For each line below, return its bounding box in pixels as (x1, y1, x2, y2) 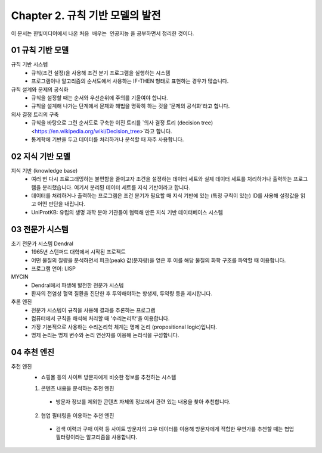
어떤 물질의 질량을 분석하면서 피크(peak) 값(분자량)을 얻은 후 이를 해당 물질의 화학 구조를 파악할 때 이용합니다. (31, 257, 286, 264)
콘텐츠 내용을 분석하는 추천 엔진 (41, 385, 114, 392)
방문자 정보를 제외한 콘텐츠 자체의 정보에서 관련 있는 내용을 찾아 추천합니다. (55, 398, 231, 405)
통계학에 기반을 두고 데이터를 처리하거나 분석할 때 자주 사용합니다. (31, 136, 184, 143)
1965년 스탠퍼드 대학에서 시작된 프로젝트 (31, 248, 126, 255)
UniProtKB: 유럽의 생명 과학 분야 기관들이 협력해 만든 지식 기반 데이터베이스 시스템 (31, 208, 224, 215)
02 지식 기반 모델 (11, 151, 71, 161)
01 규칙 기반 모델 (11, 45, 69, 55)
